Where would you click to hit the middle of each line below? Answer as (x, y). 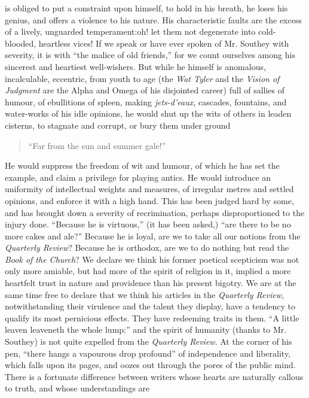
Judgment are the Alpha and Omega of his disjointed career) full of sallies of (145, 90)
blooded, (21, 43)
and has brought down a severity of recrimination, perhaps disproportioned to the (155, 212)
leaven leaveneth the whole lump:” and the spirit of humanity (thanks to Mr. (146, 329)
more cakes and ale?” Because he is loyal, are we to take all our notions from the (153, 236)
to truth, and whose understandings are (77, 388)
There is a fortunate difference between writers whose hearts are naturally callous (154, 376)
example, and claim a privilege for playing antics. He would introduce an (138, 177)
